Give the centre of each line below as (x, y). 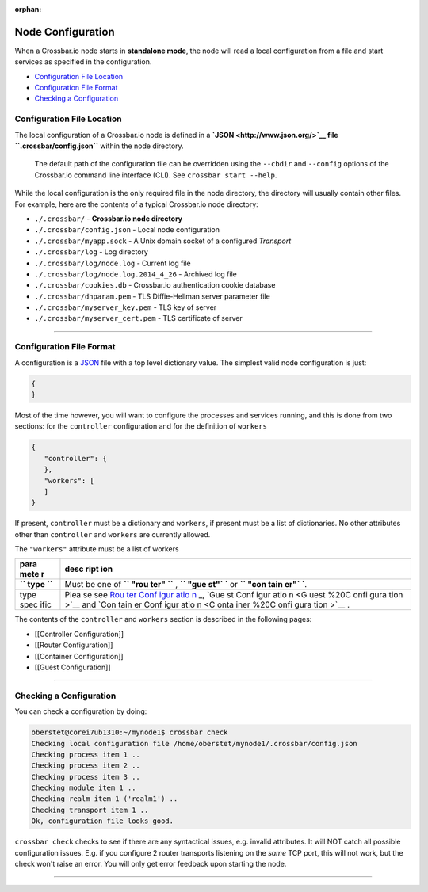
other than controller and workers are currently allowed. (113, 534)
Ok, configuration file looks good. (103, 821)
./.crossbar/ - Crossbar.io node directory (109, 219)
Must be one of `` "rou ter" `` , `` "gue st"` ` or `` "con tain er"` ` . (186, 585)
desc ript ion (89, 569)
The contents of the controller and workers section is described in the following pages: (163, 619)
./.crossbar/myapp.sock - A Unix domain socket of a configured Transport (163, 241)
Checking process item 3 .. (86, 777)
